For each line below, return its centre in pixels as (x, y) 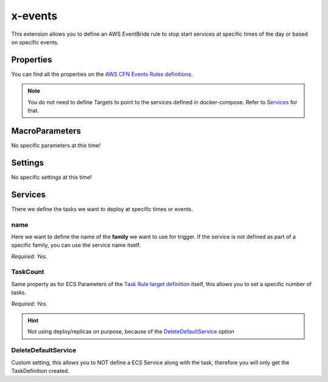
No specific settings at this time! (52, 177)
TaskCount (28, 272)
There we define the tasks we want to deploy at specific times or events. (102, 209)
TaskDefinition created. (40, 370)
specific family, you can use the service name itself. (76, 245)
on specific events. (35, 42)
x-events (34, 16)
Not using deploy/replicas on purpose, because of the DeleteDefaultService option (131, 332)
